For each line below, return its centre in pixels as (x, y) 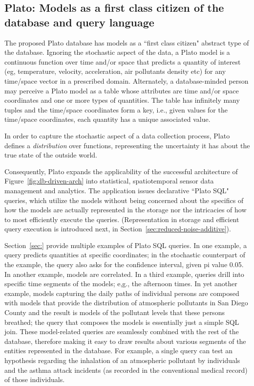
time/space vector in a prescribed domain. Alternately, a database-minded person (127, 80)
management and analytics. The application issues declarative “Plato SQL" (117, 190)
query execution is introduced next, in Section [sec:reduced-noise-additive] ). (118, 229)
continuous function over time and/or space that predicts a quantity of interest (123, 61)
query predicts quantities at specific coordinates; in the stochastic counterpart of (125, 255)
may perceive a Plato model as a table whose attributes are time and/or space (122, 90)
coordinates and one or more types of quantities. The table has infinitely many (122, 100)
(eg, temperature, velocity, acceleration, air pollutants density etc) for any (115, 71)
